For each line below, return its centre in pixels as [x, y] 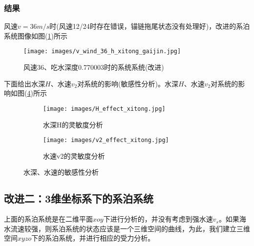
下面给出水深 [24, 83]
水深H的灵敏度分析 [73, 124]
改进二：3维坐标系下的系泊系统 [79, 198]
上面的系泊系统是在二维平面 [48, 219]
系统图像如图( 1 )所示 [36, 35]
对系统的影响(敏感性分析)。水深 [128, 83]
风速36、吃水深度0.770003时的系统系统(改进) [94, 67]
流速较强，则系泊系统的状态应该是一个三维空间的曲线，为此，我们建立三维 [130, 228]
